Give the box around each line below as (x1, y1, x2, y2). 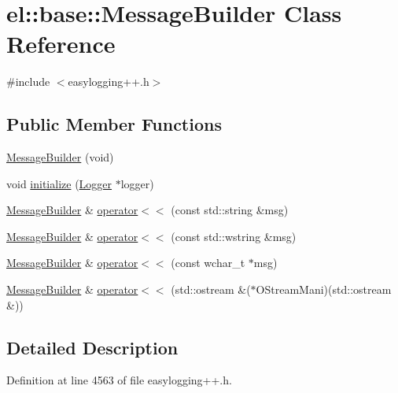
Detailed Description (6, 335, 179, 359)
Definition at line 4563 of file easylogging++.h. (6, 372, 232, 388)
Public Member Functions (6, 112, 222, 136)
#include (6, 73, 50, 90)
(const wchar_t (171, 254, 245, 271)
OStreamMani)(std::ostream (256, 281, 392, 298)
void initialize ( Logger (6, 175, 112, 191)
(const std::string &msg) (171, 202, 289, 218)
